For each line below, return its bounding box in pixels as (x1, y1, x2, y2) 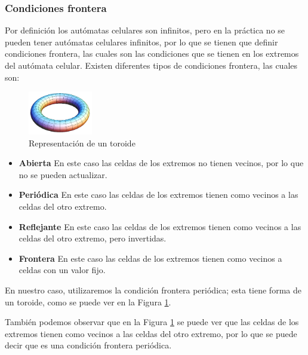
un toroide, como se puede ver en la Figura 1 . (5, 295, 171, 308)
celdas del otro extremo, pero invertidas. (19, 232, 167, 244)
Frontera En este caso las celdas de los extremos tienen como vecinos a (19, 252, 282, 264)
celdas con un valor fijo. (19, 264, 106, 276)
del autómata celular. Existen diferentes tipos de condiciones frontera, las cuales (5, 59, 298, 71)
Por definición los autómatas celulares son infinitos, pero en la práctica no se (5, 24, 285, 36)
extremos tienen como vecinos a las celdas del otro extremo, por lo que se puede (5, 327, 297, 339)
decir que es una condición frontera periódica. (5, 339, 172, 351)
